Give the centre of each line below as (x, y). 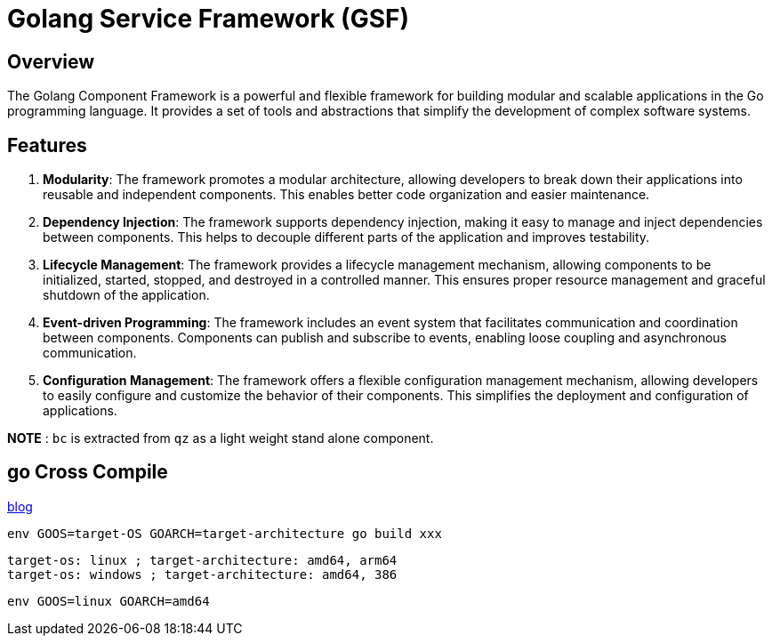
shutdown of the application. (126, 295)
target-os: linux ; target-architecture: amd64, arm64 (202, 560)
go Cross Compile (88, 472)
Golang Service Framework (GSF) (209, 19)
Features (47, 145)
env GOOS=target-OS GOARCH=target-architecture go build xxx (225, 533)
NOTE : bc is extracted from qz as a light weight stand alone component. (221, 438)
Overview (51, 61)
